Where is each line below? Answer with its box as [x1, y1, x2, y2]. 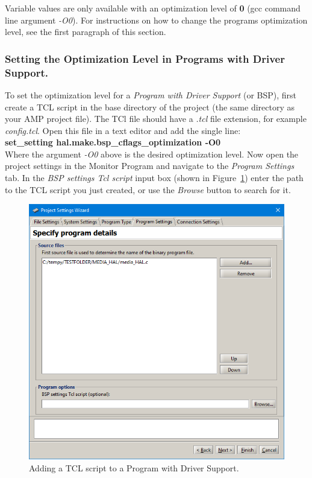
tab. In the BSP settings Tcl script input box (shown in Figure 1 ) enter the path [5, 171, 304, 184]
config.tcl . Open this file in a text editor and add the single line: [5, 124, 241, 136]
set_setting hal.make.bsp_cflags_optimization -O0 [5, 136, 221, 148]
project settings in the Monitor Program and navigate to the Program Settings [5, 159, 295, 172]
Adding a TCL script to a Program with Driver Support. [29, 461, 239, 474]
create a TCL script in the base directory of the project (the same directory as [5, 100, 295, 113]
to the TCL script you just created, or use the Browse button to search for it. [5, 183, 291, 196]
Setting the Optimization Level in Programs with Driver [5, 51, 285, 66]
